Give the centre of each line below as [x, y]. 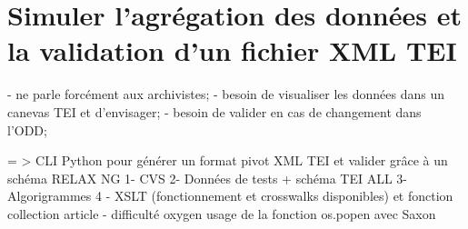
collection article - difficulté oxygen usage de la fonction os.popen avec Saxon [222, 213]
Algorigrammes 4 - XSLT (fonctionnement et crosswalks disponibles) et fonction [230, 196]
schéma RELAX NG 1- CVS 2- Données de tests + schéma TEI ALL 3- [208, 178]
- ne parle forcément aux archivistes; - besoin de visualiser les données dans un [226, 94]
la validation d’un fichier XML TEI [232, 50]
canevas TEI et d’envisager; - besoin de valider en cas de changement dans [214, 111]
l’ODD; [27, 129]
